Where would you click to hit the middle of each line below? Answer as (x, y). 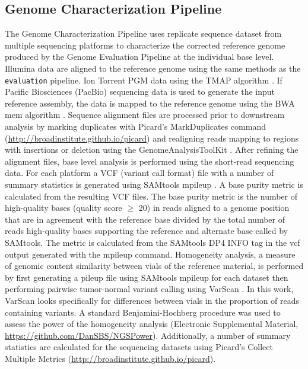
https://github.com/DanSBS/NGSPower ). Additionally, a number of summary (148, 335)
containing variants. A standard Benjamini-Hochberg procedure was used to (143, 312)
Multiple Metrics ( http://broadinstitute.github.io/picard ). (110, 358)
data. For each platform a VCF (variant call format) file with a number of (139, 173)
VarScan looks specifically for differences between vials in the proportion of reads (152, 300)
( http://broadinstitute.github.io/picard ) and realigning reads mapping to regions (152, 138)
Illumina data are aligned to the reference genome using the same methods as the (153, 68)
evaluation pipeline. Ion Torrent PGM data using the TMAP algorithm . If (144, 80)
